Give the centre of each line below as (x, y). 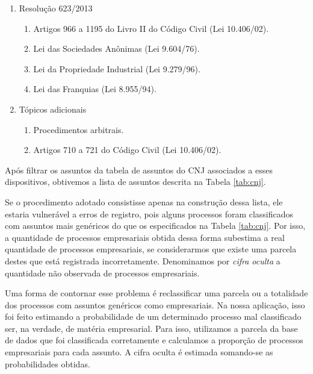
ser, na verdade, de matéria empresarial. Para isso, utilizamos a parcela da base (151, 328)
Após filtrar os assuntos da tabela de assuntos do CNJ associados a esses (139, 170)
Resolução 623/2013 (56, 8)
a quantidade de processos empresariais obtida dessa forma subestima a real (145, 237)
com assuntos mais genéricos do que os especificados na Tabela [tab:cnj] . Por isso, (155, 226)
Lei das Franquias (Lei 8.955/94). (95, 89)
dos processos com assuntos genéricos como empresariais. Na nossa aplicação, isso (155, 304)
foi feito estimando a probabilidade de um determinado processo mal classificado (153, 316)
